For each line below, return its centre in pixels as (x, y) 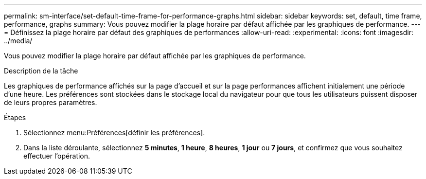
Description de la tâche (41, 71)
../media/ (18, 41)
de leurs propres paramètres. (51, 102)
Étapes (15, 117)
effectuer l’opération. (57, 156)
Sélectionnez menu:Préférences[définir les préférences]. (114, 133)
